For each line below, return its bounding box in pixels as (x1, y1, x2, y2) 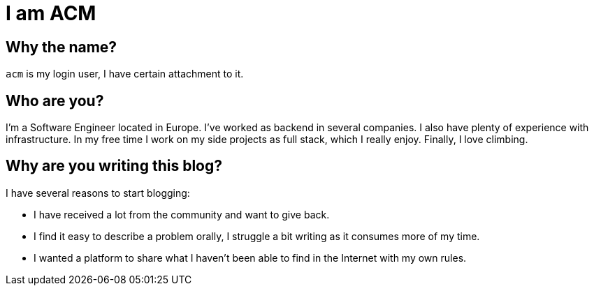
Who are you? (6, 91, 104, 110)
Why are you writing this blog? (6, 157, 222, 175)
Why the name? (6, 38, 117, 56)
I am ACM (6, 1, 96, 25)
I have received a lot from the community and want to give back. (34, 208, 330, 221)
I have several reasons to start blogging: (6, 186, 190, 199)
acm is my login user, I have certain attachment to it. (6, 68, 244, 80)
